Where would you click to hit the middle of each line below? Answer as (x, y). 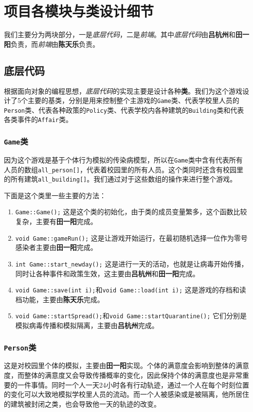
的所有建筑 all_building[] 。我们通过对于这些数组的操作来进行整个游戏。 (120, 179)
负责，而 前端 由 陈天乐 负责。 (55, 44)
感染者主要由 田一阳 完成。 (56, 247)
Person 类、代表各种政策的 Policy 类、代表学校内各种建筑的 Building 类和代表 (124, 110)
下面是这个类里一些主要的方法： (55, 195)
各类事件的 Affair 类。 (38, 119)
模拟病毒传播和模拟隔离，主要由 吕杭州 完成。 (87, 325)
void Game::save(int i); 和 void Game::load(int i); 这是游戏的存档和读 (131, 290)
